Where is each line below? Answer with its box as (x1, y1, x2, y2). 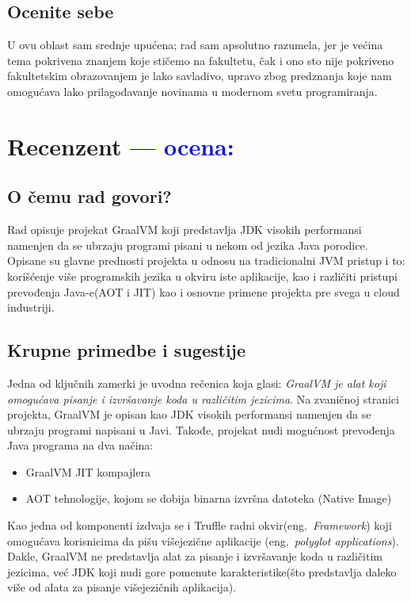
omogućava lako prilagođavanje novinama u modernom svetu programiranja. (7, 82, 378, 99)
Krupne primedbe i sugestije (7, 338, 246, 362)
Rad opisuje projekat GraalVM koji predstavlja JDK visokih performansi (7, 221, 362, 238)
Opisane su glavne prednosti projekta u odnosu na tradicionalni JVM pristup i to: (7, 252, 405, 269)
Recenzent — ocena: (7, 129, 234, 162)
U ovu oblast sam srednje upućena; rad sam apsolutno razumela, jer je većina (7, 36, 383, 53)
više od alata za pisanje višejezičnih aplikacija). (7, 579, 237, 595)
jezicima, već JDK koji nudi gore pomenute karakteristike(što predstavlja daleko (7, 563, 397, 580)
